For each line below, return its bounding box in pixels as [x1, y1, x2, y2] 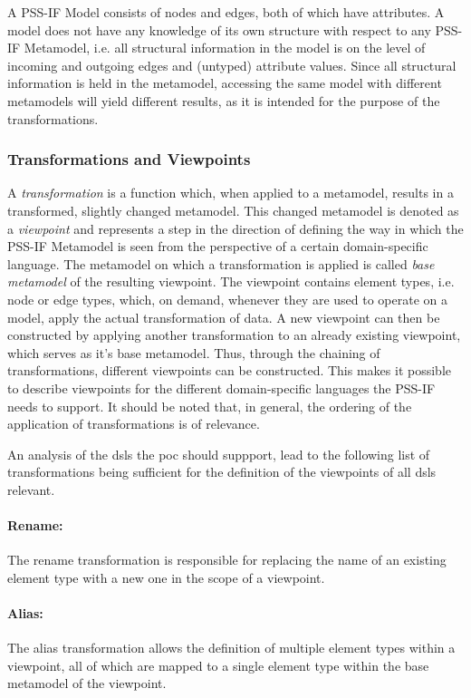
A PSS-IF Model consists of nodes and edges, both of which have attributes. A [7, 3, 445, 21]
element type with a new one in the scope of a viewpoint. [7, 567, 325, 587]
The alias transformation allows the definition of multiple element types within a [7, 638, 456, 657]
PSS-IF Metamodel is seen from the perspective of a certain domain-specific [7, 237, 428, 256]
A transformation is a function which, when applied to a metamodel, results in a [7, 183, 454, 202]
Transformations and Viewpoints [7, 148, 251, 170]
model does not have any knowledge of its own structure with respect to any [7, 20, 431, 39]
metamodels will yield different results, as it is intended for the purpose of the [7, 91, 440, 110]
